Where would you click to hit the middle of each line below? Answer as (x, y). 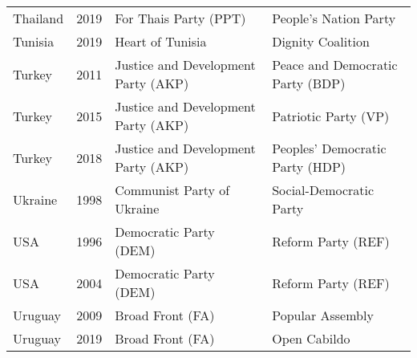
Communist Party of (172, 190)
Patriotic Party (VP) (331, 116)
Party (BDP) (309, 83)
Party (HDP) (309, 167)
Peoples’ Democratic (329, 148)
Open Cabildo (311, 338)
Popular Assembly (323, 315)
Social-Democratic (323, 190)
